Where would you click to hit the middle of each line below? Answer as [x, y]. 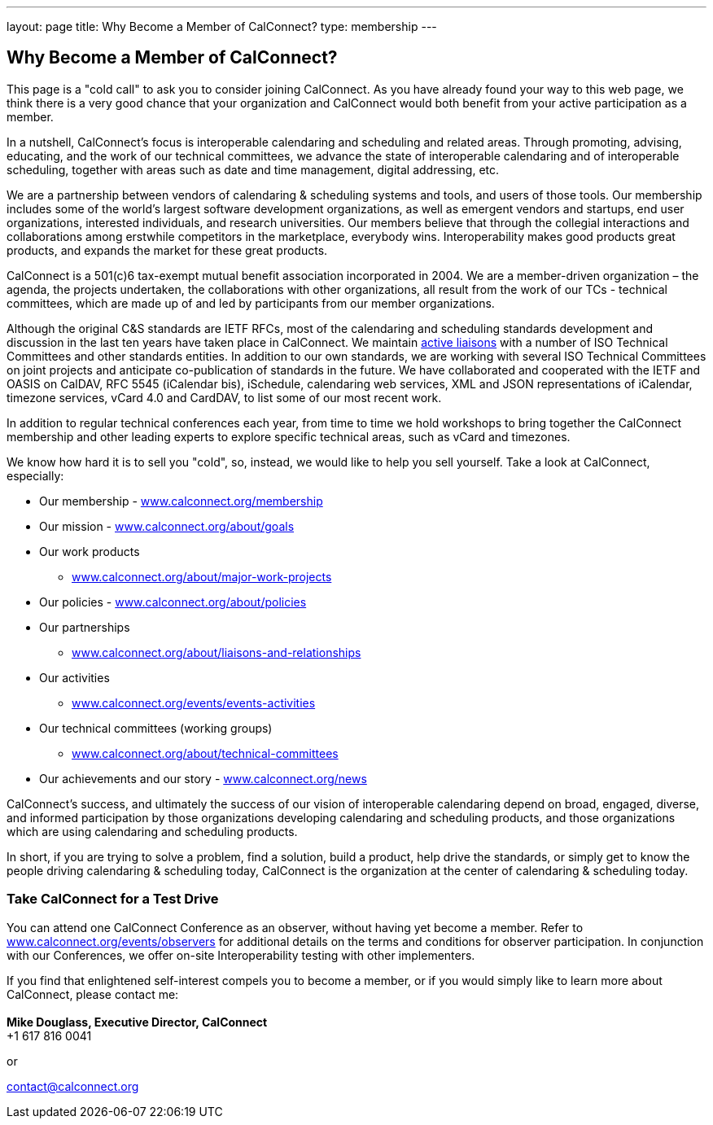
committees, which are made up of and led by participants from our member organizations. [251, 303]
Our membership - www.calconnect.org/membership [181, 501]
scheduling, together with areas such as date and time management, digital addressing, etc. [253, 169]
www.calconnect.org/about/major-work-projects [202, 576]
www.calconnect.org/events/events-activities [194, 703]
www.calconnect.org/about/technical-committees [205, 753]
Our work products [90, 551]
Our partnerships [85, 627]
